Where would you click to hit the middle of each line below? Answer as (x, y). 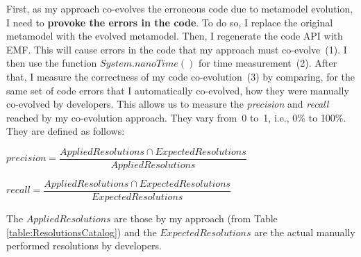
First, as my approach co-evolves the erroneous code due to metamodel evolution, (180, 8)
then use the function (52, 63)
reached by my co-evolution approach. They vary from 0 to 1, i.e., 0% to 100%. (176, 117)
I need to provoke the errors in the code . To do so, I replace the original (170, 22)
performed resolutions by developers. (84, 246)
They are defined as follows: (66, 131)
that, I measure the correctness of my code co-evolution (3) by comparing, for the (181, 76)
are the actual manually (305, 232)
